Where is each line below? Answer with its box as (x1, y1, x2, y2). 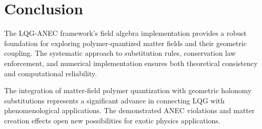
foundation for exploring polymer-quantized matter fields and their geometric (4, 37, 247, 48)
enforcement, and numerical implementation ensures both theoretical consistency (4, 57, 258, 68)
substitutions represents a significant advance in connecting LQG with (4, 95, 225, 105)
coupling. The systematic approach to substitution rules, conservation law (4, 48, 236, 58)
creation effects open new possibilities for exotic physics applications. (4, 115, 220, 125)
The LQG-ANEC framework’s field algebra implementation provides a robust (4, 28, 247, 38)
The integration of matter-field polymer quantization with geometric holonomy (4, 85, 252, 96)
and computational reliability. (4, 68, 97, 78)
